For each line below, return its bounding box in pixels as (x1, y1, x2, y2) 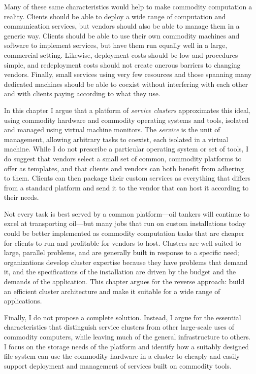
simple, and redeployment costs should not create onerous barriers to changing (4, 59, 241, 70)
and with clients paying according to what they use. (4, 88, 160, 99)
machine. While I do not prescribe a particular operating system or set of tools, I (4, 144, 249, 154)
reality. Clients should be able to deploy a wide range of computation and (4, 11, 226, 21)
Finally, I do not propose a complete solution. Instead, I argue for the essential (4, 312, 241, 322)
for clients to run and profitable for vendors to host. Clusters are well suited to (4, 237, 242, 248)
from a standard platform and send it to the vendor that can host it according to (4, 182, 249, 192)
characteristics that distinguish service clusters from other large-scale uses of (4, 322, 234, 332)
